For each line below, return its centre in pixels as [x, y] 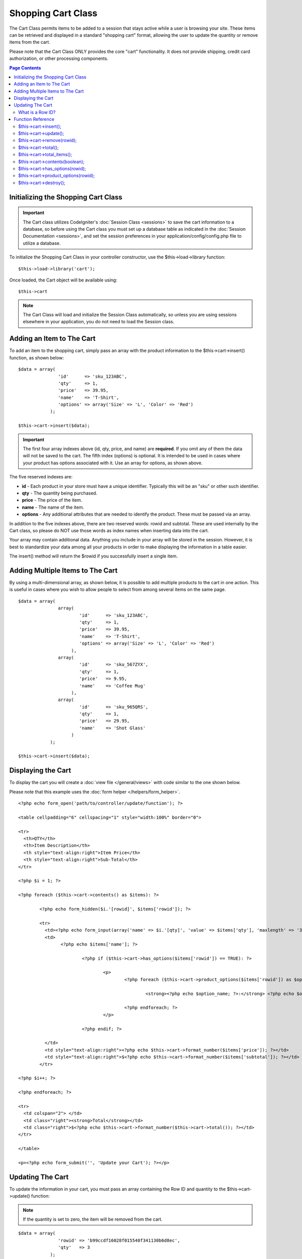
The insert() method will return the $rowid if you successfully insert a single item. [94, 556]
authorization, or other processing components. [59, 58]
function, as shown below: [36, 358]
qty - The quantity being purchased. [60, 493]
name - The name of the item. [53, 507]
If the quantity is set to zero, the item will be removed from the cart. [93, 1219]
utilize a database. [42, 243]
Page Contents [25, 67]
